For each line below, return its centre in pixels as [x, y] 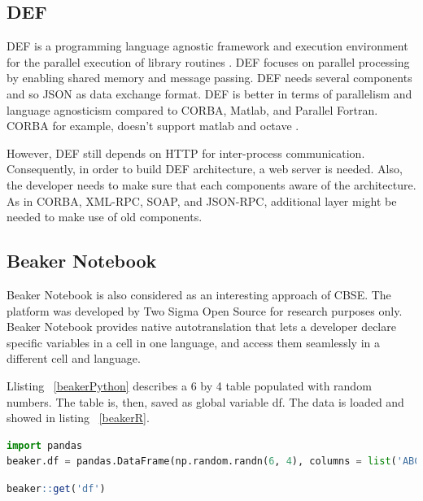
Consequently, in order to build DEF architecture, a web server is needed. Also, [205, 169]
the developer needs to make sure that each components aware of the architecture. [211, 184]
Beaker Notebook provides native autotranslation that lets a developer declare [201, 327]
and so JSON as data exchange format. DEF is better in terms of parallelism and [209, 93]
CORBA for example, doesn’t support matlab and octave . [153, 126]
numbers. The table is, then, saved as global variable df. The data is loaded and [205, 401]
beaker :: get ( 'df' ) [56, 488]
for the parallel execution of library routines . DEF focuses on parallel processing [208, 61]
